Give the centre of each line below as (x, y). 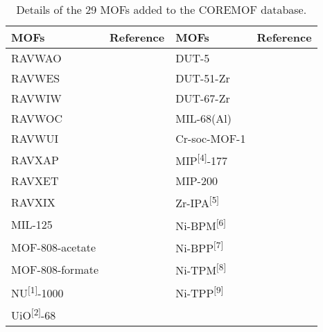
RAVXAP (35, 159)
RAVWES (36, 78)
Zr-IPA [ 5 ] (198, 202)
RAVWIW (36, 98)
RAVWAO (36, 58)
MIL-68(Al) (203, 118)
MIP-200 (197, 181)
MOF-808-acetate (53, 247)
